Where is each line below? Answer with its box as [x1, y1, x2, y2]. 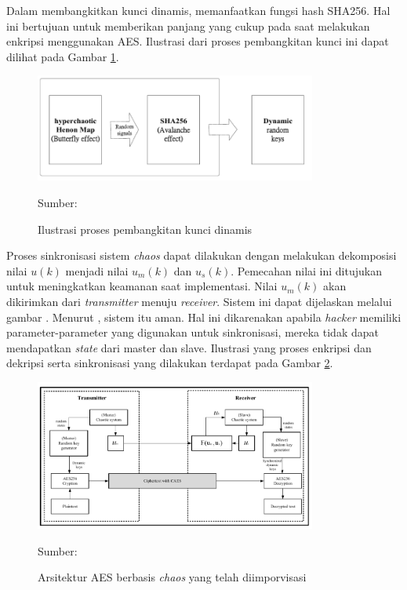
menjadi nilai [65, 262, 129, 279]
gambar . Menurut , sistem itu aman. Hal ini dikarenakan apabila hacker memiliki [6, 308, 402, 325]
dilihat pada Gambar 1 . [6, 48, 119, 64]
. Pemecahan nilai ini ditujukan [231, 262, 382, 279]
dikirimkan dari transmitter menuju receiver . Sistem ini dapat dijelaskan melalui [6, 293, 392, 309]
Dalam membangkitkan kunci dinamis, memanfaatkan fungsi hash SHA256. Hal [6, 2, 391, 18]
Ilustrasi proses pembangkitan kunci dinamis [38, 220, 253, 237]
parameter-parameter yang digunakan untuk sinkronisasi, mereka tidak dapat [6, 324, 379, 341]
